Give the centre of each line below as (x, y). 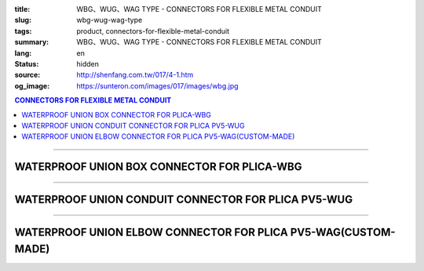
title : (22, 9)
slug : (23, 20)
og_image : (32, 85)
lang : (23, 53)
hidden (88, 63)
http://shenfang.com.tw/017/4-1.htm (135, 75)
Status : (27, 63)
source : (27, 75)
